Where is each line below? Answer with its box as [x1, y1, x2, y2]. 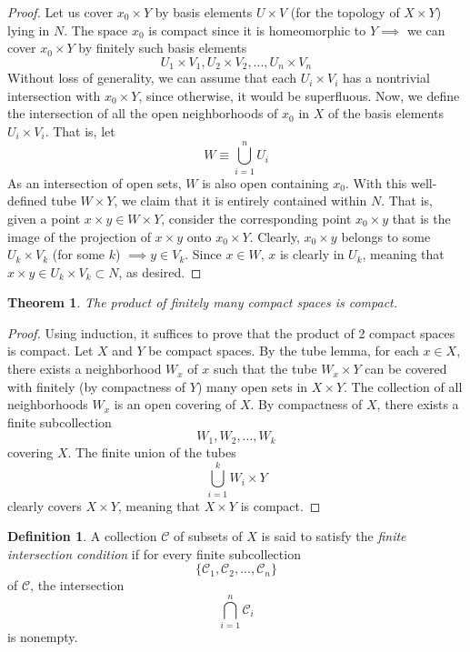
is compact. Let [7, 341, 94, 360]
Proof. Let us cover [7, 3, 114, 21]
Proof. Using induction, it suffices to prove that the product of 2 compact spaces [7, 323, 455, 342]
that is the [392, 208, 451, 227]
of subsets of [173, 527, 243, 546]
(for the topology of [290, 3, 400, 21]
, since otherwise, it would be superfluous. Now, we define [138, 85, 460, 105]
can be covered [365, 359, 447, 378]
